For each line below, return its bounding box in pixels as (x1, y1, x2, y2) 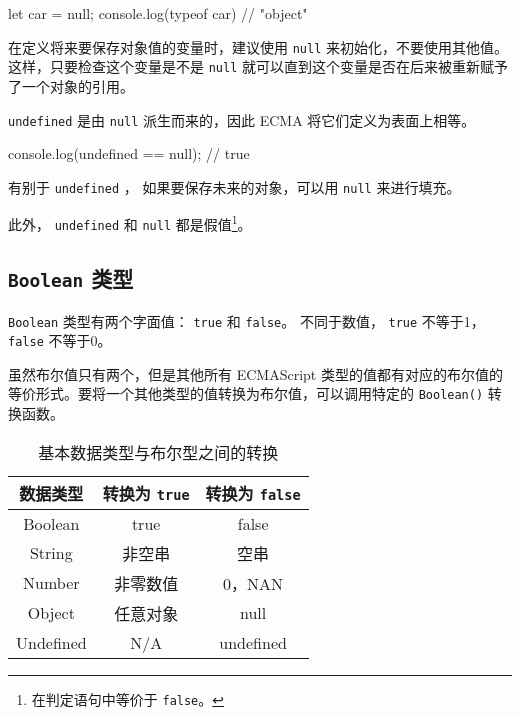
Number (23, 571, 80, 595)
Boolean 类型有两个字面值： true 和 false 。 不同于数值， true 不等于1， (8, 310, 485, 331)
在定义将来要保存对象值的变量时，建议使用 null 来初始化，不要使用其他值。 (8, 36, 508, 57)
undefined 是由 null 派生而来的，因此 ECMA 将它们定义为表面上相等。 (8, 109, 476, 130)
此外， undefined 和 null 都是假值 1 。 (8, 211, 252, 235)
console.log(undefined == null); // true (8, 143, 250, 164)
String (29, 541, 73, 565)
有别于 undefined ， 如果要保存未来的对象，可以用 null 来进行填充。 (8, 176, 461, 197)
